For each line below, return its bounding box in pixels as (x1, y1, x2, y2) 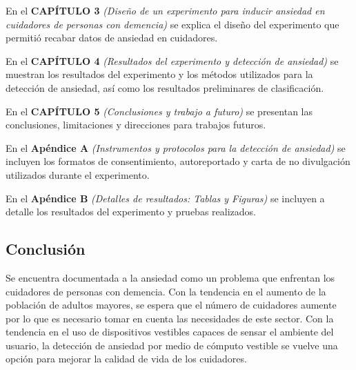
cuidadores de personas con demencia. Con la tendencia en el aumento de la (6, 284, 326, 298)
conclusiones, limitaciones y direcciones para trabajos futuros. (6, 117, 266, 132)
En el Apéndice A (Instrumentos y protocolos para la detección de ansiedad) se (6, 140, 346, 155)
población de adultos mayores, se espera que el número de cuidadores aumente (6, 298, 337, 312)
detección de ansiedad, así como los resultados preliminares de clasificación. (6, 80, 324, 95)
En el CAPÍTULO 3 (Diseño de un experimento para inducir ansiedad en (6, 3, 325, 17)
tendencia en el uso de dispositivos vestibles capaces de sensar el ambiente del (6, 324, 334, 339)
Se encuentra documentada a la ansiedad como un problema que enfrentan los (6, 270, 335, 284)
